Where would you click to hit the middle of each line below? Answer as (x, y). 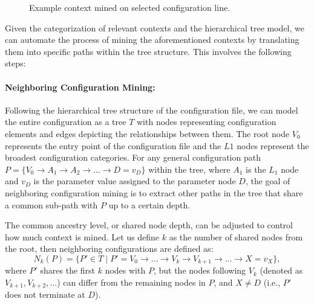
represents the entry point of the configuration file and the (113, 145)
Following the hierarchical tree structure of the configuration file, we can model (152, 110)
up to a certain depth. (149, 204)
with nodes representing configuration (206, 122)
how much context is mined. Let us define (82, 236)
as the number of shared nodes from (236, 236)
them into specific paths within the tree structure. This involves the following (148, 51)
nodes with (125, 270)
